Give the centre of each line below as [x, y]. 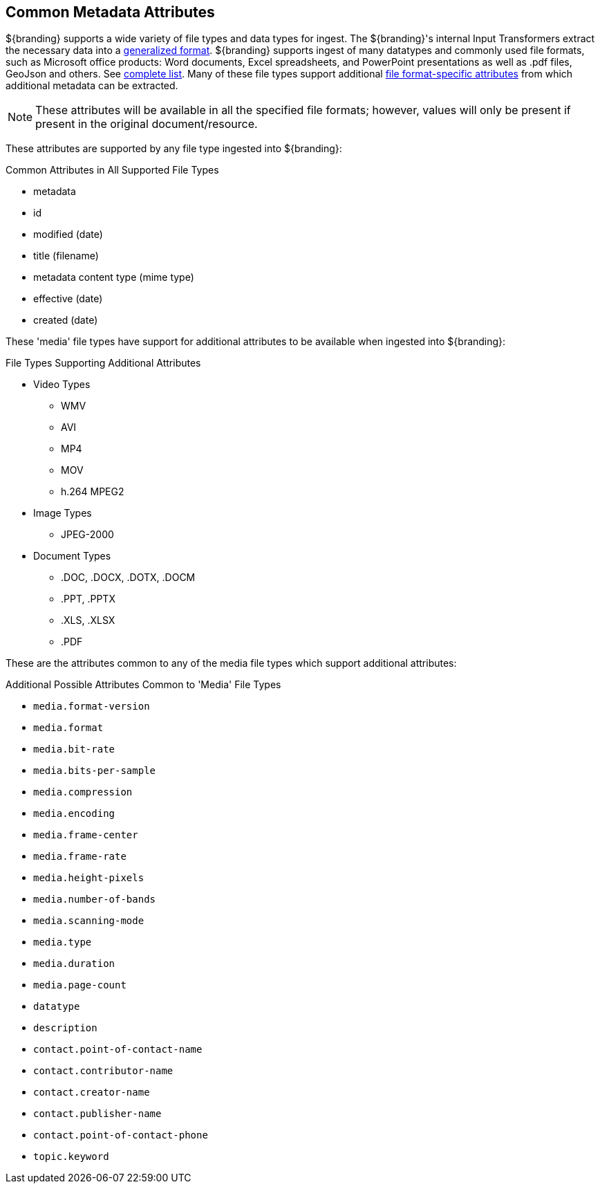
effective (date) [68, 299]
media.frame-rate [80, 857]
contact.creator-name [92, 1093]
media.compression [83, 792]
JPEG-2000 [87, 535]
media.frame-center [86, 835]
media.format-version [92, 707]
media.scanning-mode [89, 921]
